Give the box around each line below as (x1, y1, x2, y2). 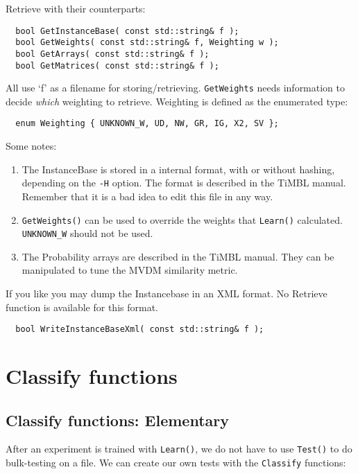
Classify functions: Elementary (6, 409, 230, 430)
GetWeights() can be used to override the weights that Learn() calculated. (22, 212, 343, 227)
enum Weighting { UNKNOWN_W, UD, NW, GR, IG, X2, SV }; (15, 119, 279, 129)
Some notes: (6, 139, 57, 153)
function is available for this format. (6, 299, 158, 314)
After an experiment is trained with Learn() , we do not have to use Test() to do (6, 441, 352, 456)
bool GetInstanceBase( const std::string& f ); (15, 26, 239, 36)
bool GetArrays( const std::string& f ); (15, 49, 210, 59)
